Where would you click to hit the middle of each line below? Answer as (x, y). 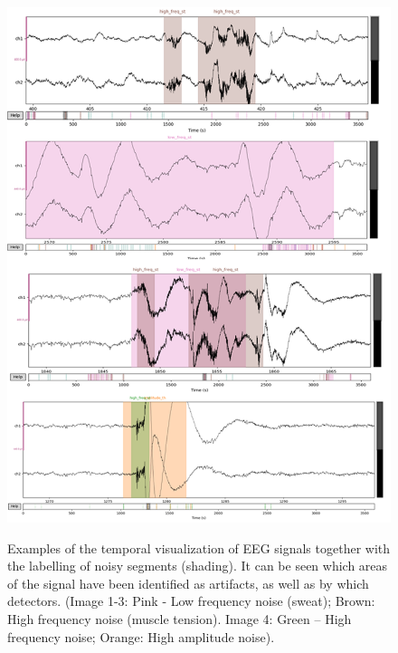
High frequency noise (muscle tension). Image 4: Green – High (180, 619)
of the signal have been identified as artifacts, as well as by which (188, 583)
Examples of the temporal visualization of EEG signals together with (199, 547)
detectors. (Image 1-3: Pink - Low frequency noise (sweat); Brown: (191, 601)
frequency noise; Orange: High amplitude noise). (141, 636)
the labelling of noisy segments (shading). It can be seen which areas (198, 566)
